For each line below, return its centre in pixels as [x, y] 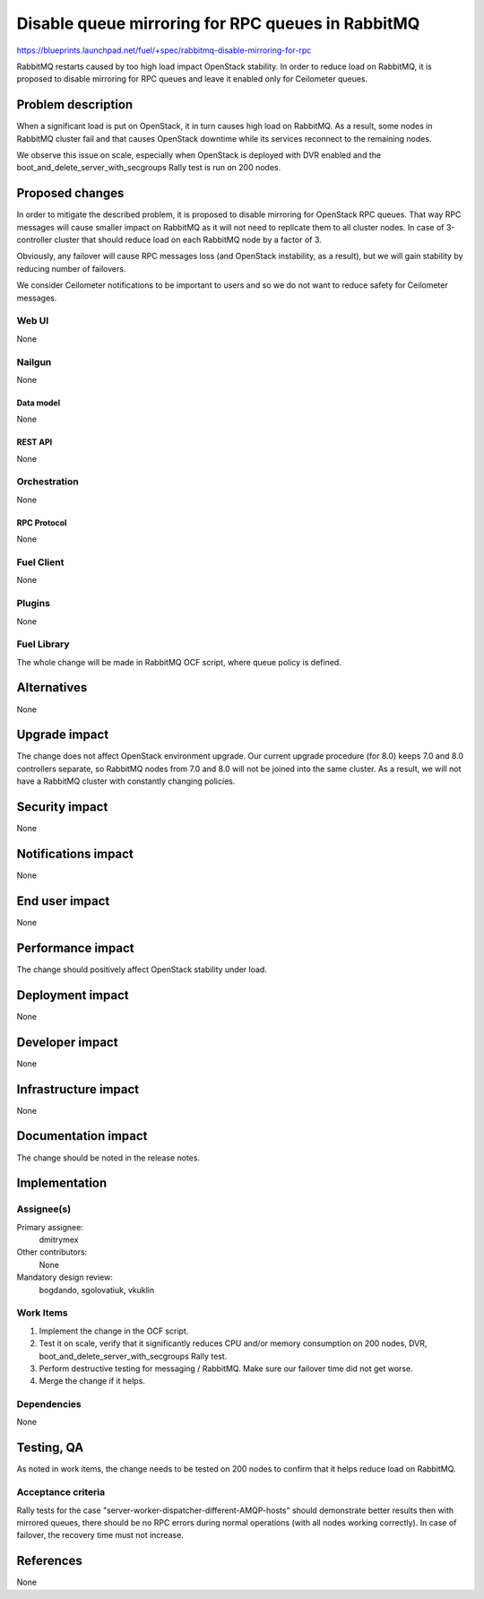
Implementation [62, 1183]
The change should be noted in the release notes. [108, 1158]
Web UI [33, 321]
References [49, 1561]
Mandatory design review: [65, 1277]
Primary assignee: [50, 1227]
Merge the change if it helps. [92, 1381]
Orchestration [48, 482]
